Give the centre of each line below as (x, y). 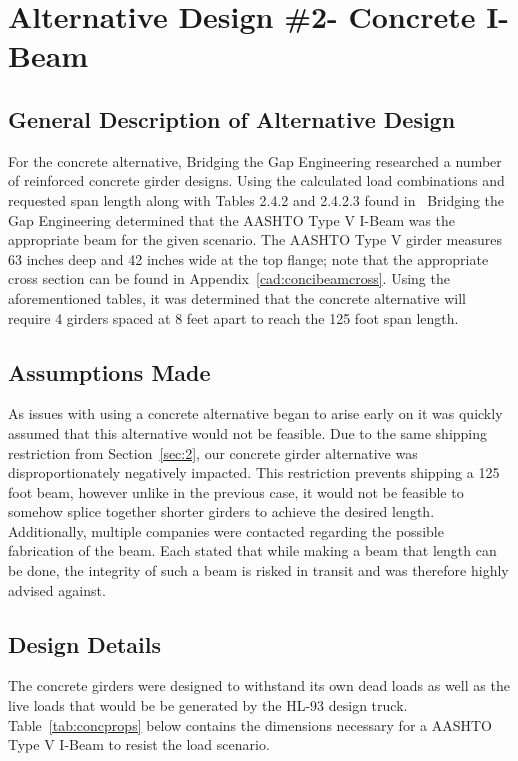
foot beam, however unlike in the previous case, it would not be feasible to (236, 491)
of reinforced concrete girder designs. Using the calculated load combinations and (256, 180)
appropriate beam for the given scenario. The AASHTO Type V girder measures (255, 239)
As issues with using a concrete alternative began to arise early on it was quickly (255, 413)
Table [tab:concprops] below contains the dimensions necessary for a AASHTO (250, 724)
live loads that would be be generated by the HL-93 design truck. (208, 705)
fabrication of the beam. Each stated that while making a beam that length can (252, 550)
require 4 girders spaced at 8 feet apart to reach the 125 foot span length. (233, 317)
